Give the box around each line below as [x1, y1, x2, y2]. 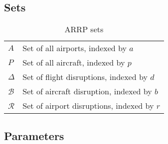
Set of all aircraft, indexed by [22, 57, 125, 69]
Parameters [4, 128, 64, 143]
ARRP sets [64, 23, 104, 35]
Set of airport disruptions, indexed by [22, 100, 154, 112]
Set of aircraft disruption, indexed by [22, 85, 152, 97]
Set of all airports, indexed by [22, 42, 127, 54]
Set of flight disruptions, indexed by [22, 71, 148, 83]
